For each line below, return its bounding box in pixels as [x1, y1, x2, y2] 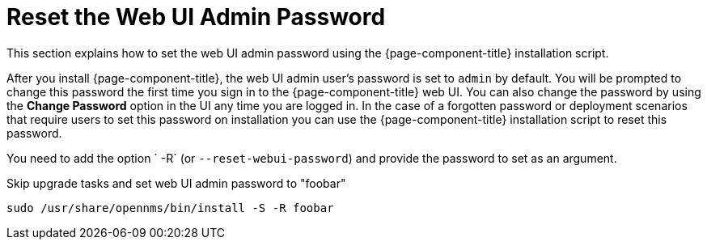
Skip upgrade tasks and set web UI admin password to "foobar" [6, 176, 346, 190]
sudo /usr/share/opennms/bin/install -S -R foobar [6, 201, 334, 214]
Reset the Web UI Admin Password [6, 3, 386, 31]
